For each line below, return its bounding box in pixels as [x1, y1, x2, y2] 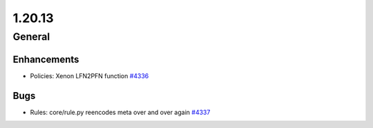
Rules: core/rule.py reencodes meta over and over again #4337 [30, 108, 211, 116]
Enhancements [12, 53, 79, 65]
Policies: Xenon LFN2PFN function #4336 [30, 71, 149, 80]
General [12, 30, 50, 43]
